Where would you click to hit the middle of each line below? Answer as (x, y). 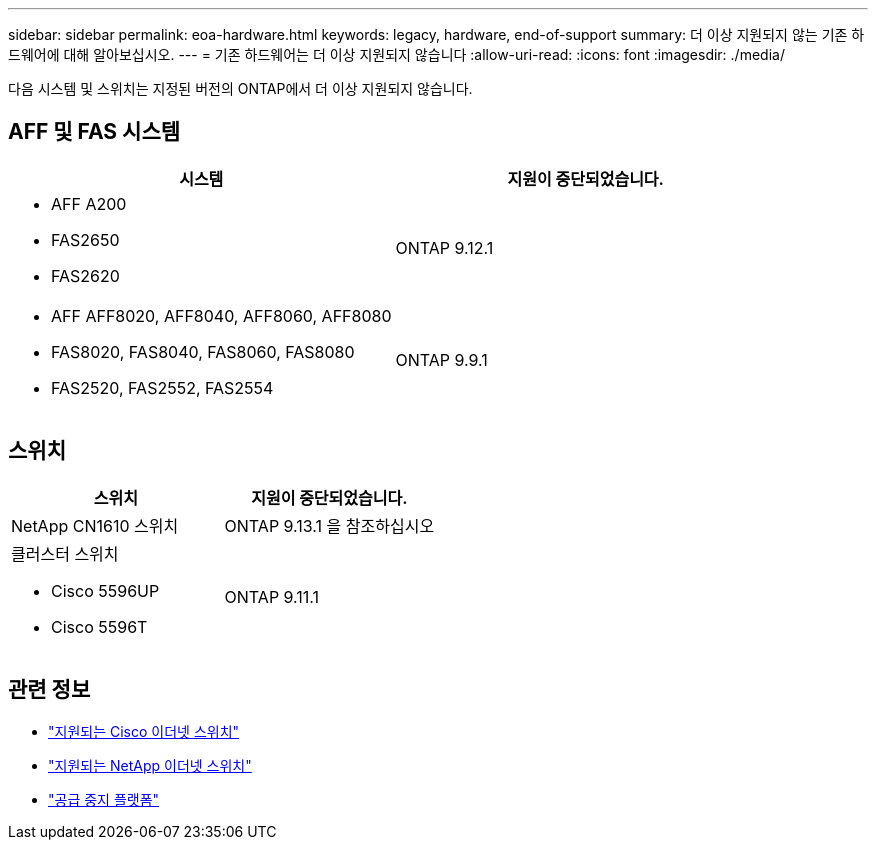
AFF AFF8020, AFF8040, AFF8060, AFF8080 (221, 315)
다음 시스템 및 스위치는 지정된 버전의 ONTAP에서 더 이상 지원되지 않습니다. (240, 88)
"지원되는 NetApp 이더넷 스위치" (150, 765)
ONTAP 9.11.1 (272, 596)
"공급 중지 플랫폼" (104, 799)
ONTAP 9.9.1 (441, 359)
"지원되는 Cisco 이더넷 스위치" (144, 731)
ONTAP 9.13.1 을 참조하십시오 (329, 525)
